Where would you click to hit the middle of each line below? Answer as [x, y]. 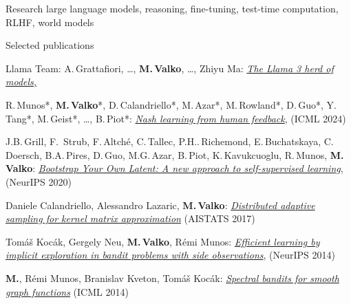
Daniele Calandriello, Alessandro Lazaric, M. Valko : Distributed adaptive [160, 205]
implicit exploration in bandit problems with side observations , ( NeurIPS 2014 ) [171, 255]
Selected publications [50, 45]
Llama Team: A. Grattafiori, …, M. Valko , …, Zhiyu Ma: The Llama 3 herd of [170, 68]
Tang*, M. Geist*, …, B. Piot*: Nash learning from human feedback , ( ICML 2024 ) [176, 118]
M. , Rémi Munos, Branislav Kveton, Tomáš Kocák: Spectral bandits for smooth [172, 278]
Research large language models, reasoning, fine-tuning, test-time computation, [172, 8]
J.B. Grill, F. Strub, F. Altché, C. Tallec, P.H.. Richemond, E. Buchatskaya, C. [170, 141]
